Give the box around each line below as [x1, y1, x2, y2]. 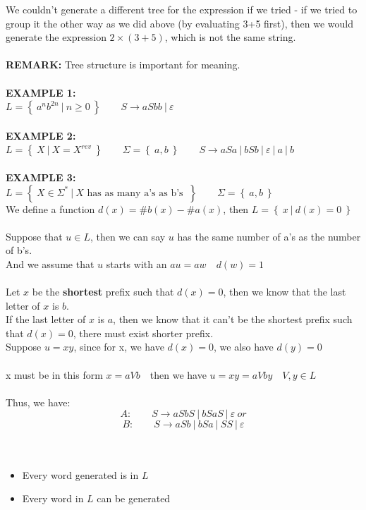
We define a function [6, 201, 95, 216]
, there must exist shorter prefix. [73, 325, 214, 340]
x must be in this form [6, 367, 103, 382]
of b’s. [6, 243, 32, 257]
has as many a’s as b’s [87, 188, 183, 198]
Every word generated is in [22, 467, 139, 482]
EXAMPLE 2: [6, 128, 76, 142]
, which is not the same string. [164, 30, 296, 44]
